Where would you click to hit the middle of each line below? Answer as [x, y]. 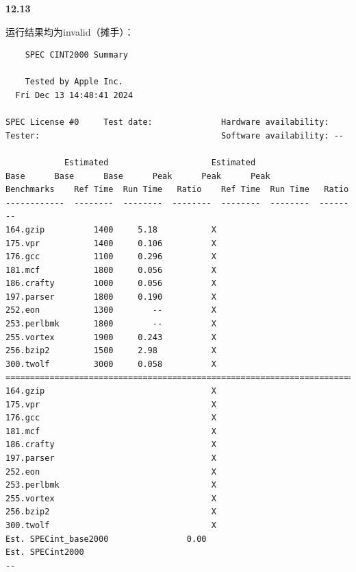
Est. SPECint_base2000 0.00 [106, 539]
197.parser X [111, 458]
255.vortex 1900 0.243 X [111, 337]
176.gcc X [111, 418]
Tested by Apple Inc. [74, 82]
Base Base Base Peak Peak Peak [138, 176]
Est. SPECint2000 [45, 552]
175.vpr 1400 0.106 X [111, 243]
